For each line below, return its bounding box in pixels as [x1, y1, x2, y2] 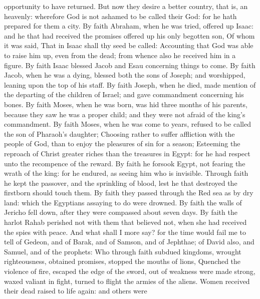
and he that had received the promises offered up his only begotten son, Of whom [4, 30, 255, 41]
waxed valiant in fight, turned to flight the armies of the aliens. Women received [4, 275, 250, 286]
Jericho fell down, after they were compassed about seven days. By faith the [4, 207, 237, 217]
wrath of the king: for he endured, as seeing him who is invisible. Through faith [4, 168, 248, 178]
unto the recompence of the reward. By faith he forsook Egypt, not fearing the [4, 158, 245, 168]
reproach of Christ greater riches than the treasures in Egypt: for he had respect [4, 148, 250, 158]
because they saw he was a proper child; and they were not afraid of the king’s [4, 109, 245, 119]
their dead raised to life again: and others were [4, 285, 147, 296]
